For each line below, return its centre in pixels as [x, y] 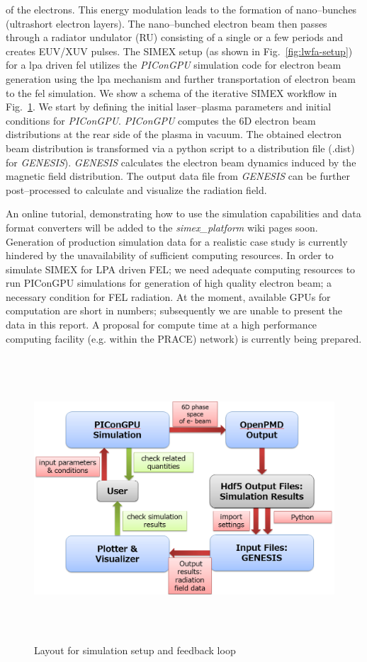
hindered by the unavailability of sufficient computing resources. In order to [170, 255]
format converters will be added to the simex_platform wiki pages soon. [162, 227]
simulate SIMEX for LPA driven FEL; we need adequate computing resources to [181, 269]
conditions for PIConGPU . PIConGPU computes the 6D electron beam [161, 120]
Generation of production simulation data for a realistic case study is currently [177, 241]
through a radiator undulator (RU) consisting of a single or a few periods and [175, 37]
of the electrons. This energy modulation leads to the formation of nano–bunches [181, 9]
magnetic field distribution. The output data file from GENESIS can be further [178, 176]
